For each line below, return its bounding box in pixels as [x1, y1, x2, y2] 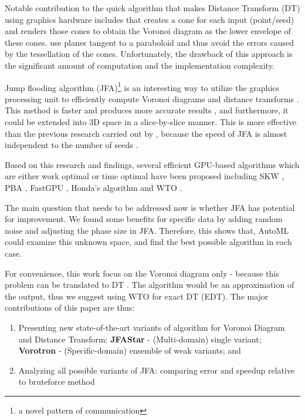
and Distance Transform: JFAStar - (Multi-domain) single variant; [18, 332, 262, 345]
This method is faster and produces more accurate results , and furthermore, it [5, 104, 289, 116]
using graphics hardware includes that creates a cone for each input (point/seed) [5, 13, 294, 25]
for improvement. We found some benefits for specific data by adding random [5, 213, 283, 225]
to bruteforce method [18, 375, 95, 388]
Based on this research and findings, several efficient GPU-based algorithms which [5, 158, 300, 170]
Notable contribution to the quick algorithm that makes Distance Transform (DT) [5, 2, 300, 14]
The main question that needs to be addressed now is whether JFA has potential [5, 201, 295, 213]
